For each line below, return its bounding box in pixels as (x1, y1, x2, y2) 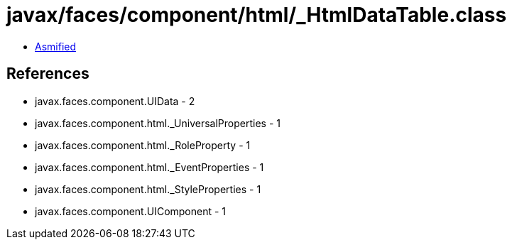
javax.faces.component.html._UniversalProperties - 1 (35, 116, 280, 129)
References (6, 65, 89, 83)
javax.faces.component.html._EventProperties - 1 (35, 160, 264, 173)
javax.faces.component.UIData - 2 (35, 94, 195, 107)
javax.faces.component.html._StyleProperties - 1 (35, 183, 261, 195)
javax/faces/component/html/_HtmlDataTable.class (6, 3, 507, 27)
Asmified (35, 40, 77, 53)
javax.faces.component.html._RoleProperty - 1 (35, 138, 251, 151)
